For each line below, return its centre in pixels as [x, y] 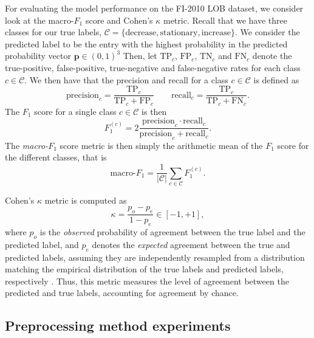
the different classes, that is [56, 157]
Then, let [140, 56]
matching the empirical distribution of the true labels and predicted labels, [144, 269]
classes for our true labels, [53, 32]
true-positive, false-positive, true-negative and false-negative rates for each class [153, 67]
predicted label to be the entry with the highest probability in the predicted [146, 43]
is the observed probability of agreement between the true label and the [172, 232]
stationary [179, 33]
